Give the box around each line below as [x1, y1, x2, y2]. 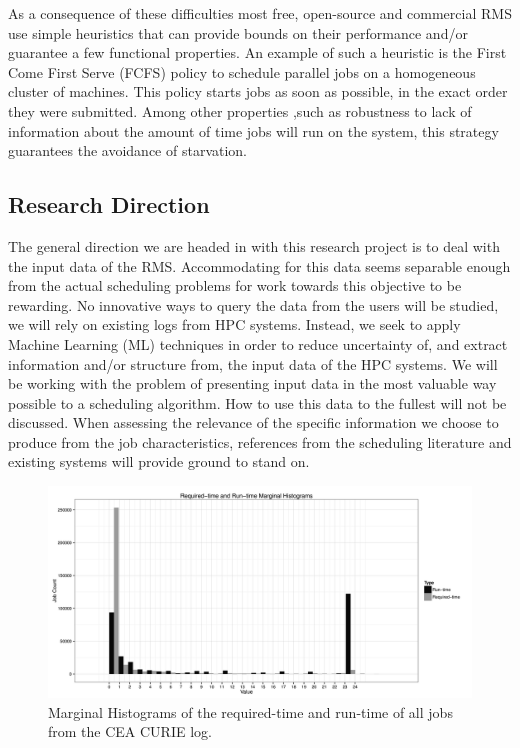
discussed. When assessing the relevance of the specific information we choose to [8, 412, 499, 433]
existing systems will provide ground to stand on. [8, 451, 310, 472]
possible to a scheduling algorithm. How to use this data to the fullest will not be [8, 392, 507, 413]
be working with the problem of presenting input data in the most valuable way [8, 373, 497, 394]
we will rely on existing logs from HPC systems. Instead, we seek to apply [8, 314, 461, 335]
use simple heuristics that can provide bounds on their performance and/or [8, 22, 468, 43]
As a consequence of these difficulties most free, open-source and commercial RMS [8, 3, 512, 23]
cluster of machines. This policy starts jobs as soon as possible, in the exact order [8, 81, 508, 102]
